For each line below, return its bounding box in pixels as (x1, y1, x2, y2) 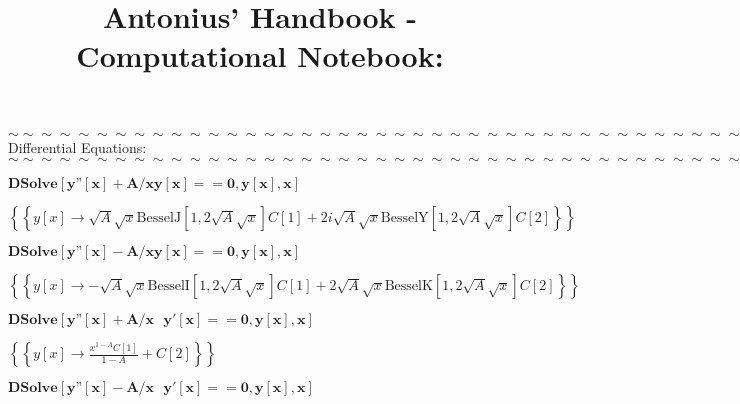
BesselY (380, 211, 429, 226)
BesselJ (136, 211, 182, 226)
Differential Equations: (8, 136, 147, 157)
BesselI (147, 279, 190, 294)
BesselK (384, 279, 433, 294)
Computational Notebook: (76, 35, 444, 76)
